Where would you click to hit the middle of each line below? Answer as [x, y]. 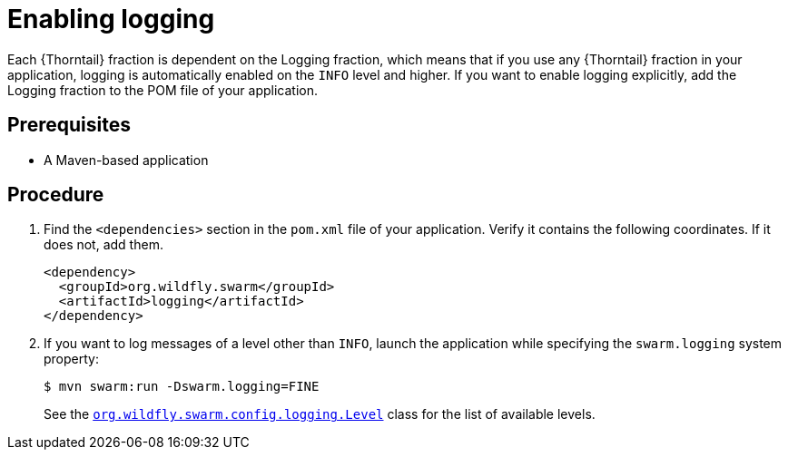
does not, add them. [103, 245]
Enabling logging [111, 19]
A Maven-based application [126, 160]
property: [71, 359]
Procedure [56, 195]
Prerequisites [69, 125]
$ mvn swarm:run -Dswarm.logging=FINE [182, 387]
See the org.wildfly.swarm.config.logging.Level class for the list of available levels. [320, 414]
